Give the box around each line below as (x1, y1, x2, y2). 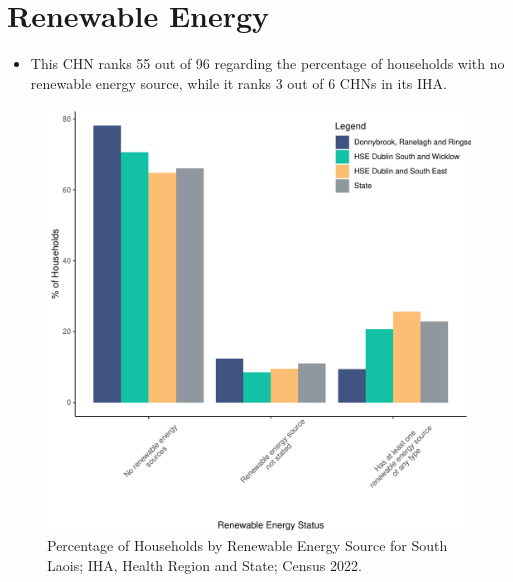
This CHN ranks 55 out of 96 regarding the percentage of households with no (30, 53, 505, 74)
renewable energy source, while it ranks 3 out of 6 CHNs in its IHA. (30, 72, 447, 93)
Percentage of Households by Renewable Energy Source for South (47, 534, 448, 555)
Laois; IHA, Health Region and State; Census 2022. (47, 554, 362, 575)
